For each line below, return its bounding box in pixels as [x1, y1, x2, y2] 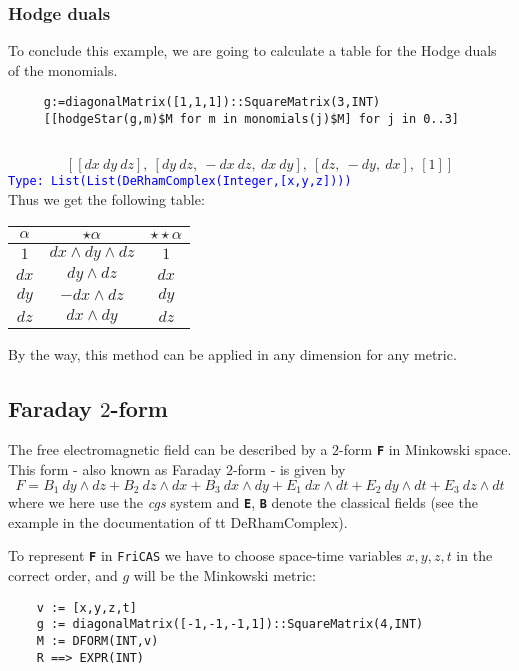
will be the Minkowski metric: [133, 565, 316, 586]
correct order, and [8, 565, 118, 586]
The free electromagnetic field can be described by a [8, 439, 328, 460]
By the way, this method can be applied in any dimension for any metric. [8, 343, 457, 364]
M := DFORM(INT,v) [36, 633, 159, 648]
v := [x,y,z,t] [36, 600, 137, 615]
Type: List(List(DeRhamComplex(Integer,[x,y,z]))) [8, 174, 352, 189]
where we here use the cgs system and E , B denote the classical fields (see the [8, 492, 478, 513]
